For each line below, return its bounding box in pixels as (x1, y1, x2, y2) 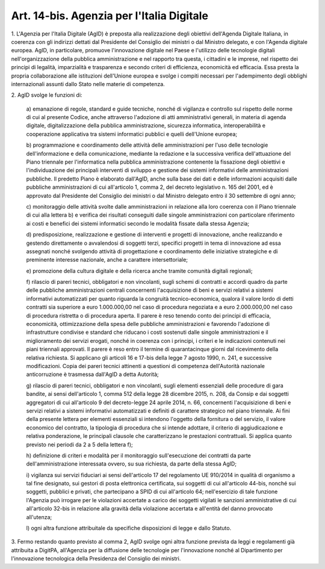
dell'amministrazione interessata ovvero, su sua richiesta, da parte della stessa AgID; (26, 460, 237, 467)
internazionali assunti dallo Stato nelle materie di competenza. (11, 80, 165, 87)
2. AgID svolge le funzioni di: (11, 91, 82, 99)
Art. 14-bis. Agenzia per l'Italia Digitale (11, 9, 209, 22)
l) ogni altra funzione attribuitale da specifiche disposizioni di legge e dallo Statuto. (26, 524, 232, 532)
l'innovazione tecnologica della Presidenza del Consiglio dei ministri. (11, 555, 181, 562)
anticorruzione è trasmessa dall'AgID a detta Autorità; (26, 371, 159, 378)
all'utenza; (26, 513, 52, 520)
